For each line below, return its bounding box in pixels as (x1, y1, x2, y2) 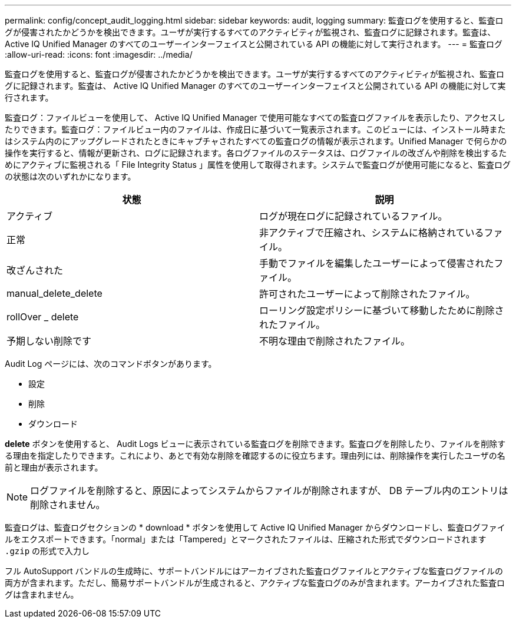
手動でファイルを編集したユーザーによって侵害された (259, 257, 494, 269)
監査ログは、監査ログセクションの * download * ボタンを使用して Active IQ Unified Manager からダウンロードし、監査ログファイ (5, 522, 505, 532)
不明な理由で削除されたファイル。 (259, 335, 411, 347)
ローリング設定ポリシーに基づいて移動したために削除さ (259, 304, 504, 316)
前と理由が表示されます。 (5, 462, 103, 472)
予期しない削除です (6, 335, 92, 347)
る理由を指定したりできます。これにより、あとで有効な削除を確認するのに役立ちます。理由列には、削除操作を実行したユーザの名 (5, 450, 505, 460)
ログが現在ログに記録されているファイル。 (259, 210, 448, 222)
